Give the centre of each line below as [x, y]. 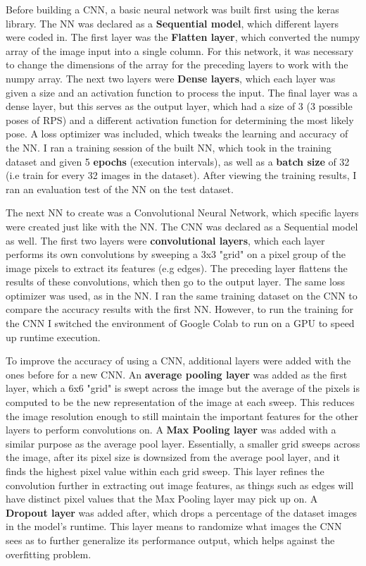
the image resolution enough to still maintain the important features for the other [182, 416]
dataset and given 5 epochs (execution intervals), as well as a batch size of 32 [178, 161]
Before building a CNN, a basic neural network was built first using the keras [172, 9]
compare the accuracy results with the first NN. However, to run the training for [180, 309]
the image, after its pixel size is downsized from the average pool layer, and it [173, 457]
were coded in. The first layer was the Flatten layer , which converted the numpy [183, 37]
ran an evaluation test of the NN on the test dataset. [120, 189]
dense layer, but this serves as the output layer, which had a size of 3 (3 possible [179, 106]
